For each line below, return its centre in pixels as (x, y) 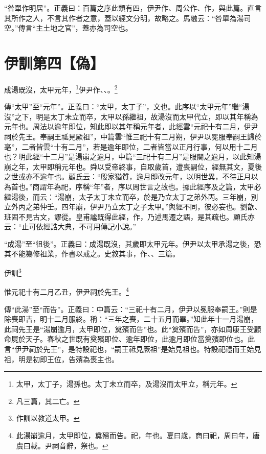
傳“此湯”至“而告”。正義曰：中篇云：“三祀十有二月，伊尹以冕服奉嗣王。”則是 (131, 309)
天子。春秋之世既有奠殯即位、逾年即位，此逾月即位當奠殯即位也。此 (140, 339)
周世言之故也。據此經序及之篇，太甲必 (197, 186)
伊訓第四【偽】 (54, 63)
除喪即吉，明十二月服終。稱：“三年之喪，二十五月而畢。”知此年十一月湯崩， (131, 319)
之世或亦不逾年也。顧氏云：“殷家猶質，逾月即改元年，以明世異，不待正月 (128, 176)
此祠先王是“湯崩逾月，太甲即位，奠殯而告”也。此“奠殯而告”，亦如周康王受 (129, 329)
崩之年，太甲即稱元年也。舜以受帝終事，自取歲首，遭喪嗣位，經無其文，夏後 (133, 166)
